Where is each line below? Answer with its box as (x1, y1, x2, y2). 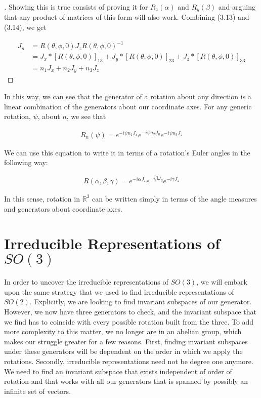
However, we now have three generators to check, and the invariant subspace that (4, 306, 256, 317)
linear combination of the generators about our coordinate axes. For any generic (4, 101, 252, 111)
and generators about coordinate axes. (4, 203, 123, 214)
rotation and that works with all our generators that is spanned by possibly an (4, 376, 248, 386)
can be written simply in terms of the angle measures (92, 193, 257, 204)
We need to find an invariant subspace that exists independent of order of (4, 366, 232, 376)
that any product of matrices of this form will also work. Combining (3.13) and (4, 12, 249, 22)
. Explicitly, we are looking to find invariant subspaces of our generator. (29, 296, 252, 307)
